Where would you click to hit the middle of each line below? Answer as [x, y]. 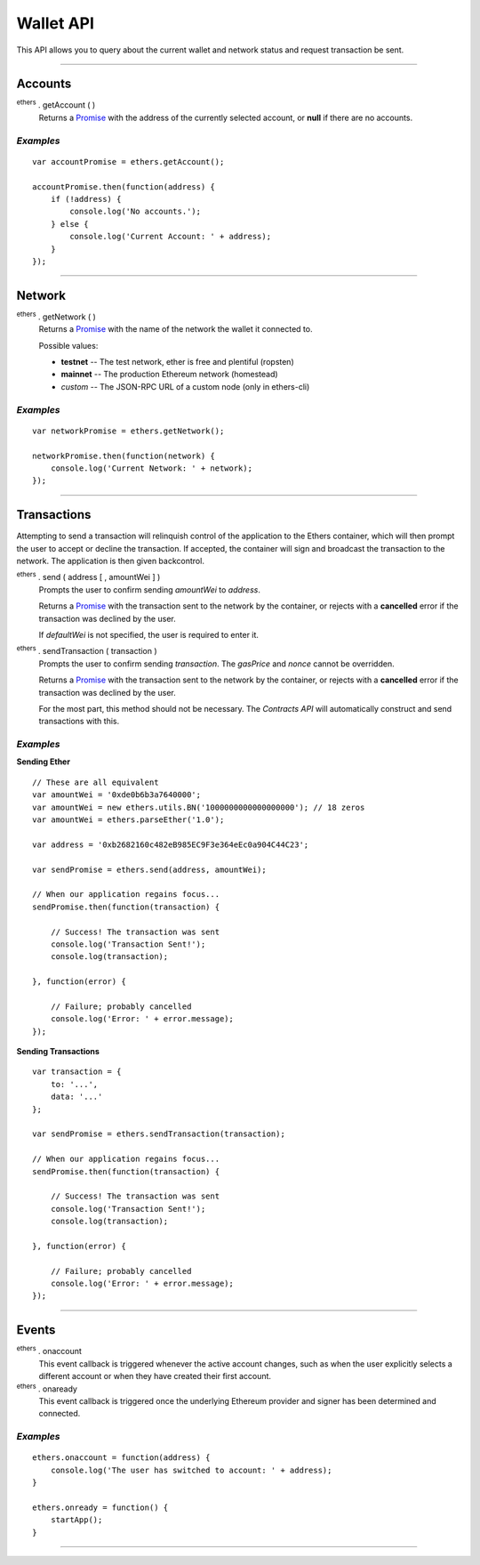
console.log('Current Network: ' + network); [152, 468]
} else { [69, 224]
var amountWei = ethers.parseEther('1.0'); [128, 819]
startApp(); [76, 1520]
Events [36, 1330]
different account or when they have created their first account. [155, 1376]
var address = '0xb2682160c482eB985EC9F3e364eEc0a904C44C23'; [171, 844]
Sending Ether [44, 762]
